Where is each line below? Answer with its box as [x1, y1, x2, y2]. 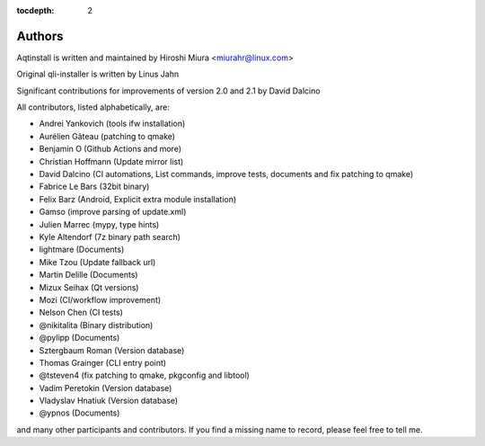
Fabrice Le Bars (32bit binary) [39, 181, 150, 192]
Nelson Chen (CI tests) [39, 307, 123, 318]
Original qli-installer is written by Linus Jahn [16, 68, 180, 80]
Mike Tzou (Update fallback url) [39, 256, 156, 267]
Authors [16, 28, 64, 44]
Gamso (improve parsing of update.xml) [39, 207, 187, 218]
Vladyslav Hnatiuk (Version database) [39, 396, 179, 406]
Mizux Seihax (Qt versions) [39, 281, 139, 292]
